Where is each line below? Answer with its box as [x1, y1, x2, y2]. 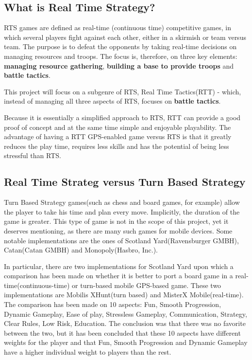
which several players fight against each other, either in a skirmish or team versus [4, 32, 246, 42]
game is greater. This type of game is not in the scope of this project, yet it [4, 216, 229, 226]
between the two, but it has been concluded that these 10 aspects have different [4, 327, 241, 338]
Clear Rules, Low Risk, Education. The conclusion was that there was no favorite [4, 318, 246, 328]
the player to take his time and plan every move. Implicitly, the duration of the [4, 206, 240, 216]
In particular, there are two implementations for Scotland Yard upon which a [4, 261, 234, 271]
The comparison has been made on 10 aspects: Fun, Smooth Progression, [4, 299, 221, 309]
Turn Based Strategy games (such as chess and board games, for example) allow [4, 197, 240, 207]
